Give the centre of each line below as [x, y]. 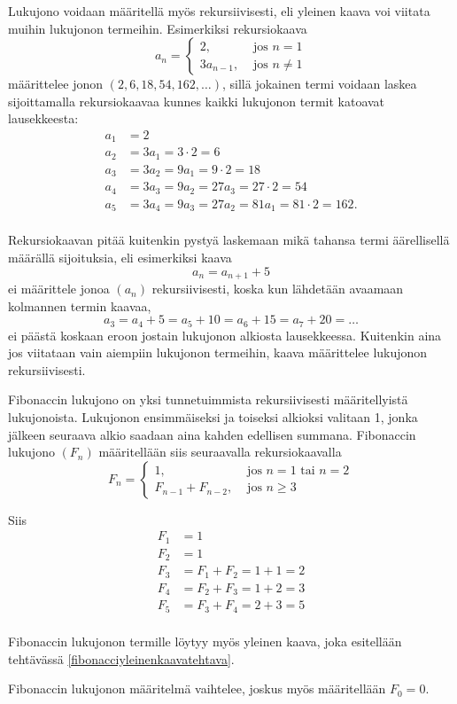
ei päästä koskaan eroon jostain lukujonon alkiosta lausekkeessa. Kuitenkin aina [225, 335]
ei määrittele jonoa [59, 289]
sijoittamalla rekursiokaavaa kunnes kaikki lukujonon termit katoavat [197, 101]
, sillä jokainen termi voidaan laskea [320, 84]
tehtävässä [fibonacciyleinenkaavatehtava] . [121, 658]
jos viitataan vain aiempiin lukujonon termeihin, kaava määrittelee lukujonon [218, 352]
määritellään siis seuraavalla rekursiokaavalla [220, 452]
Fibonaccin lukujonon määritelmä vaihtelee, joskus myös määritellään [197, 688]
